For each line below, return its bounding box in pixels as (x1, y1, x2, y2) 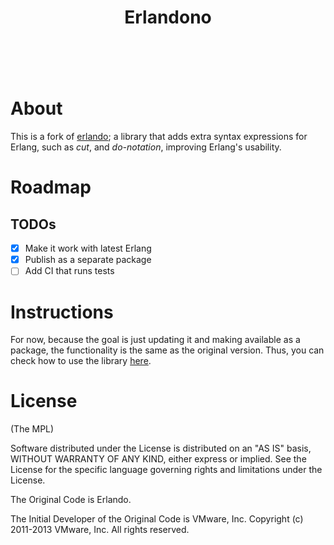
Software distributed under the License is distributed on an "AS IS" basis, (10, 442, 312, 455)
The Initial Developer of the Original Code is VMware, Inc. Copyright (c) (10, 513, 304, 525)
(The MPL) (10, 423, 55, 435)
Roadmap (10, 176, 92, 199)
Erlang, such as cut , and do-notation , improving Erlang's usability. (10, 141, 282, 153)
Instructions (10, 301, 114, 323)
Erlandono (124, 6, 212, 29)
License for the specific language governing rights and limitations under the (10, 464, 323, 476)
